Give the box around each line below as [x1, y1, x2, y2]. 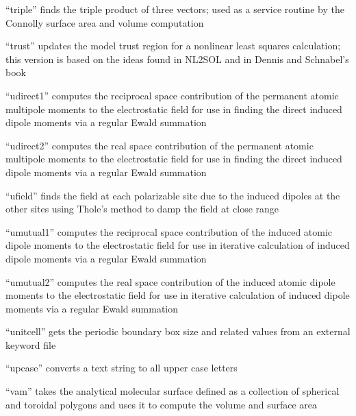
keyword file [5, 337, 56, 352]
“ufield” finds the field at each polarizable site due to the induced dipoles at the [5, 188, 340, 202]
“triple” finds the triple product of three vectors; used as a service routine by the [5, 2, 344, 16]
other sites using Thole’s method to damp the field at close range [5, 201, 279, 216]
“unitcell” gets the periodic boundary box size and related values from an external [5, 324, 351, 339]
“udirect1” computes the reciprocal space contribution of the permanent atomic [5, 88, 339, 102]
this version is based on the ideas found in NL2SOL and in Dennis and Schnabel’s [5, 51, 349, 66]
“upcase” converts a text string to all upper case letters [5, 360, 238, 375]
